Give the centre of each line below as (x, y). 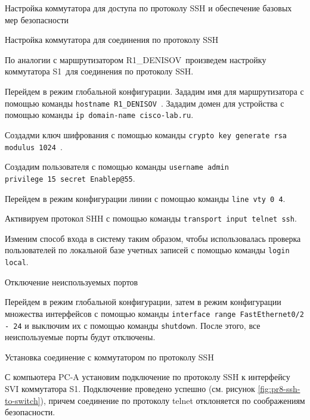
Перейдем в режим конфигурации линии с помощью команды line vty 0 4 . (145, 198)
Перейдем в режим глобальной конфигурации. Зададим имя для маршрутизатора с (154, 91)
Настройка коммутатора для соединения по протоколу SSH (112, 40)
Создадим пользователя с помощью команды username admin (117, 167)
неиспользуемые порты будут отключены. (80, 337)
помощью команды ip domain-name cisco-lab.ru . (99, 115)
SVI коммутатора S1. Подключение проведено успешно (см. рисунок (130, 388)
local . (17, 262)
